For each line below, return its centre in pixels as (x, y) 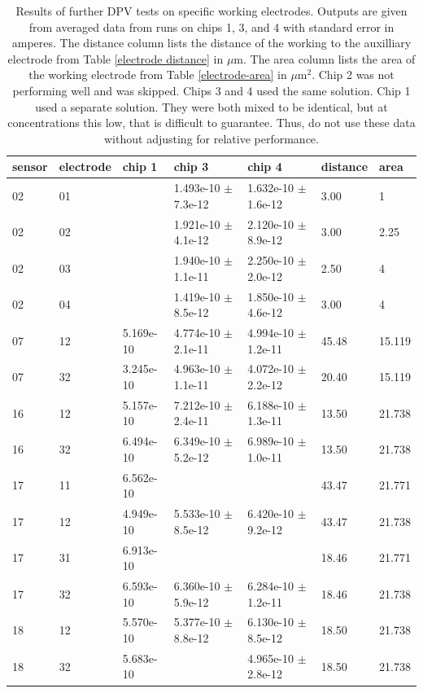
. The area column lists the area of (329, 58)
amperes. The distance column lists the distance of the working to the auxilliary (211, 43)
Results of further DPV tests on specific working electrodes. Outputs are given (211, 11)
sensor (30, 167)
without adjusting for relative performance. (211, 138)
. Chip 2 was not (353, 75)
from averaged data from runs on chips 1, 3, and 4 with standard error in (211, 26)
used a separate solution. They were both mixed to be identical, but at (211, 106)
